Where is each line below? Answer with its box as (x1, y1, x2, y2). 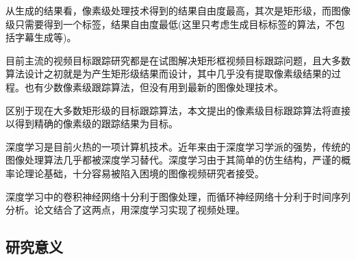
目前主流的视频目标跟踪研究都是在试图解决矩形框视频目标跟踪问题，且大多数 (5, 53, 351, 67)
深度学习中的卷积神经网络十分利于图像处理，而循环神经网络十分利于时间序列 (5, 189, 351, 203)
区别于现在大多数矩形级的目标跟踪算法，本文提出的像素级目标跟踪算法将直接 (5, 103, 351, 117)
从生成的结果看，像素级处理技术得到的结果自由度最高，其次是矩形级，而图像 (5, 3, 351, 17)
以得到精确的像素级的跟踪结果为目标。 (5, 116, 178, 131)
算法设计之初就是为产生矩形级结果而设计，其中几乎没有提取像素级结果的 (5, 66, 331, 81)
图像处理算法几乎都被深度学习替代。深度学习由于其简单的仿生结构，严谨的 (5, 153, 341, 167)
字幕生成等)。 (14, 30, 77, 44)
